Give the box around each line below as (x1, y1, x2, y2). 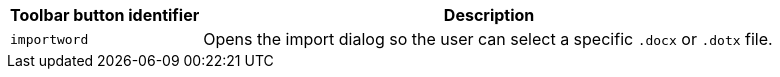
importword (10, 31, 89, 47)
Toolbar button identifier (10, 5, 200, 25)
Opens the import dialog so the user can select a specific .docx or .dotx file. (203, 29, 773, 49)
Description (443, 5, 535, 25)
